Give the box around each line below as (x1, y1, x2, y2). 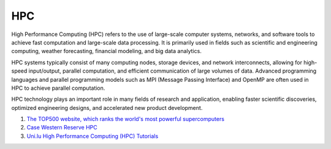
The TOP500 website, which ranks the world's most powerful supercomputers (26, 115, 225, 123)
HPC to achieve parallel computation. (11, 84, 105, 92)
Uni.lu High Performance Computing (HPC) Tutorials (26, 132, 159, 140)
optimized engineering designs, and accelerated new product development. (11, 104, 203, 111)
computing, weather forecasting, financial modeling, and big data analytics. (11, 48, 202, 55)
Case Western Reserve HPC (26, 124, 97, 131)
